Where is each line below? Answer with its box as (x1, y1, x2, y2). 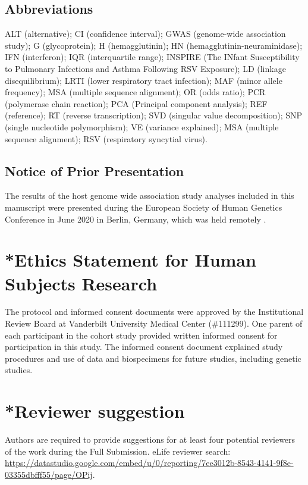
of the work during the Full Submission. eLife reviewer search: (5, 445, 231, 457)
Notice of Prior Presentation (5, 161, 184, 180)
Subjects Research (5, 271, 158, 295)
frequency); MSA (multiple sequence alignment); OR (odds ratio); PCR (5, 86, 266, 98)
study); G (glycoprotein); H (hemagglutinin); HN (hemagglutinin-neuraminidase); (5, 39, 303, 51)
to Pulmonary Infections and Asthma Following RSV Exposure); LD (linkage (5, 62, 286, 74)
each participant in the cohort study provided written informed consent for (5, 328, 278, 341)
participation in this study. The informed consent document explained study (5, 340, 283, 353)
